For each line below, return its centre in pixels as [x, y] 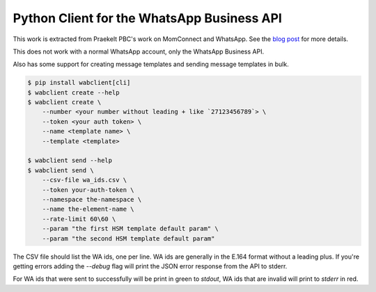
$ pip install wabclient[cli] [79, 83]
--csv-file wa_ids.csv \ [85, 180]
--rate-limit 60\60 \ [79, 219]
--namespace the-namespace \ [92, 199]
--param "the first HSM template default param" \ [130, 229]
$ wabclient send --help [70, 161]
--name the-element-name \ [88, 209]
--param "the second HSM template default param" [128, 238]
